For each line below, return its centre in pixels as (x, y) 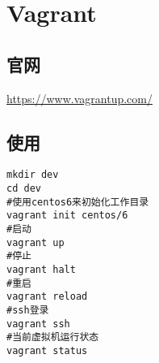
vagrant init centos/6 (67, 216)
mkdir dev (33, 175)
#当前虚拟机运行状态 (53, 337)
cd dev (24, 189)
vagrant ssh (38, 324)
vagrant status (47, 350)
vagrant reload (47, 297)
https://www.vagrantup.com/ (79, 98)
